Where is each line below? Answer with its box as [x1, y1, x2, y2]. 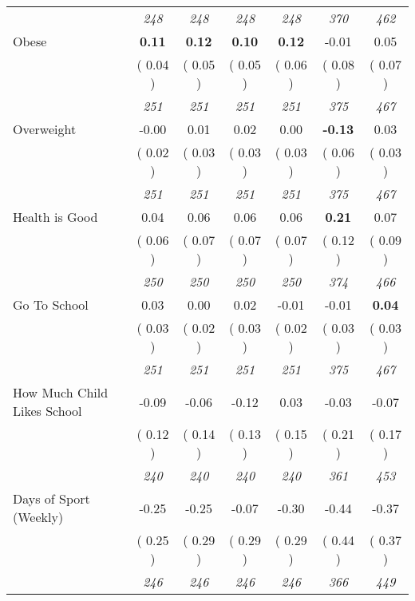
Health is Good [13, 208, 98, 226]
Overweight [13, 120, 77, 138]
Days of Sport [13, 489, 90, 508]
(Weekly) [13, 508, 64, 526]
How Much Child [13, 383, 109, 401]
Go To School [13, 295, 89, 314]
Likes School [13, 401, 82, 420]
